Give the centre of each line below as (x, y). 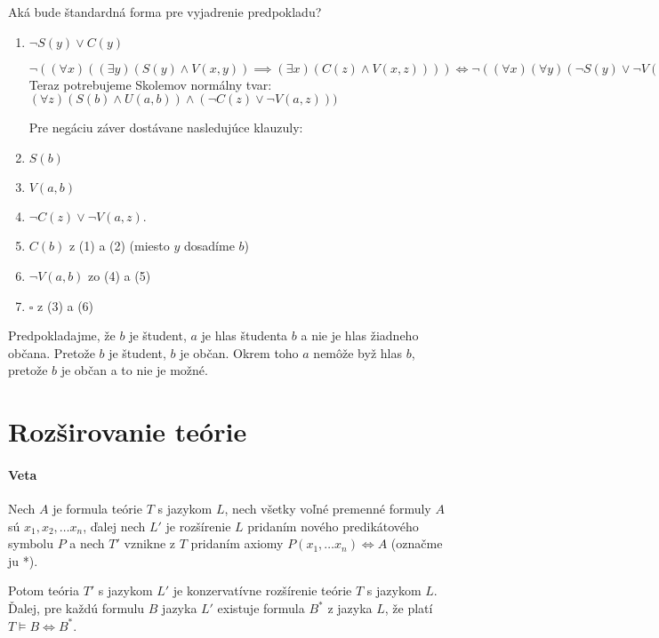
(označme (417, 543)
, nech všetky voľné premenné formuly (328, 509)
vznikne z (150, 543)
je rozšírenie (198, 526)
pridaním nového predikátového (333, 526)
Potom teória (44, 590)
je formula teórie (97, 509)
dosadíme (209, 246)
